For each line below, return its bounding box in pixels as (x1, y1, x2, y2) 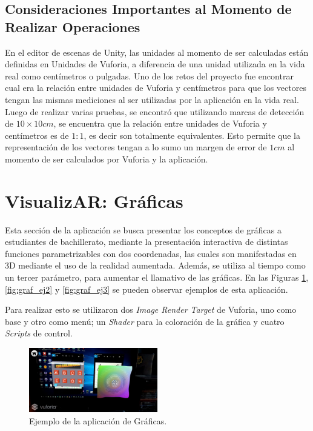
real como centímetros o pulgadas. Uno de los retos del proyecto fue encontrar (5, 69, 294, 82)
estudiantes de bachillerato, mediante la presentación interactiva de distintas (5, 235, 288, 248)
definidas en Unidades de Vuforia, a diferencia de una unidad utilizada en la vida (5, 58, 305, 70)
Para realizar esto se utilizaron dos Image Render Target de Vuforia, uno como (5, 303, 297, 316)
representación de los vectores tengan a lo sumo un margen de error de (5, 141, 267, 153)
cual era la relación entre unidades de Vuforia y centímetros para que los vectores (5, 81, 306, 94)
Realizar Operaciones (5, 17, 140, 36)
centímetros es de (5, 129, 69, 141)
